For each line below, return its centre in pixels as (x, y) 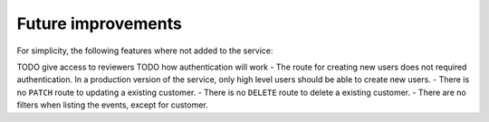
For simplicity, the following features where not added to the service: (145, 51)
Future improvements (100, 23)
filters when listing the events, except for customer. (112, 105)
